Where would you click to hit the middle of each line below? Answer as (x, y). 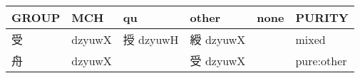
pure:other (321, 60)
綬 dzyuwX (218, 39)
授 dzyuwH (151, 39)
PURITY (322, 17)
